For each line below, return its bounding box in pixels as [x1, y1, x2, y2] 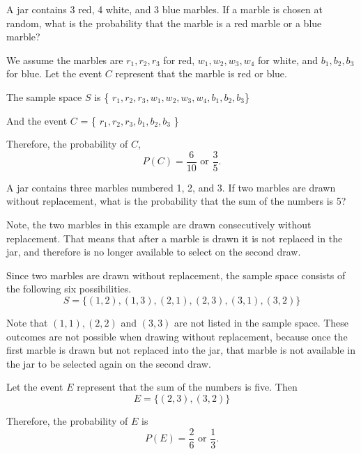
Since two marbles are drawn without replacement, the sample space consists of [6, 267, 346, 282]
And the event [6, 113, 68, 127]
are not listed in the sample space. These [174, 315, 349, 329]
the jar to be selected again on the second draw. [6, 356, 211, 370]
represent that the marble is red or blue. [115, 66, 287, 81]
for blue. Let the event [6, 66, 102, 81]
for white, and [258, 52, 318, 67]
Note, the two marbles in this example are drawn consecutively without [6, 217, 312, 231]
